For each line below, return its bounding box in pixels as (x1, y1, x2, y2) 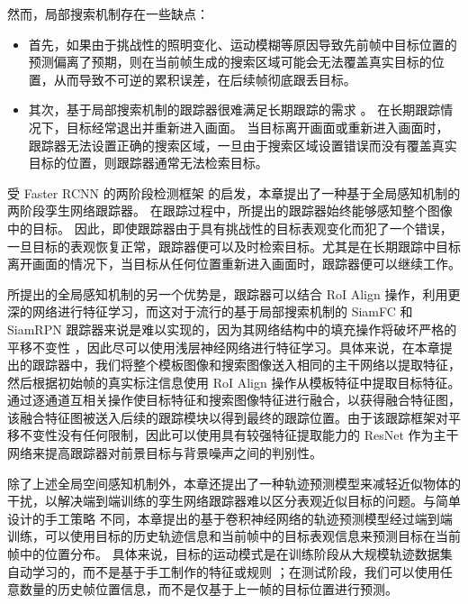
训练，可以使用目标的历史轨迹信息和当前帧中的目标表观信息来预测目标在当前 (7, 526, 461, 545)
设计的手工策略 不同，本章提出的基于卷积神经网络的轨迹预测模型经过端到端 (7, 508, 453, 527)
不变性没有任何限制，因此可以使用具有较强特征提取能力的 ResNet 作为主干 (19, 426, 459, 444)
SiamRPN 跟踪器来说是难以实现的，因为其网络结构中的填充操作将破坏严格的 (7, 319, 457, 338)
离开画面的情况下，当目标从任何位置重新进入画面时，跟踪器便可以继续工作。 (7, 254, 461, 273)
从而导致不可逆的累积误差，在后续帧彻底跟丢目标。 (53, 69, 356, 88)
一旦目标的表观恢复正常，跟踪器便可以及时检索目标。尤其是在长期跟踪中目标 (7, 236, 461, 255)
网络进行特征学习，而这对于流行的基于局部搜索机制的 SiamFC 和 (31, 302, 413, 321)
